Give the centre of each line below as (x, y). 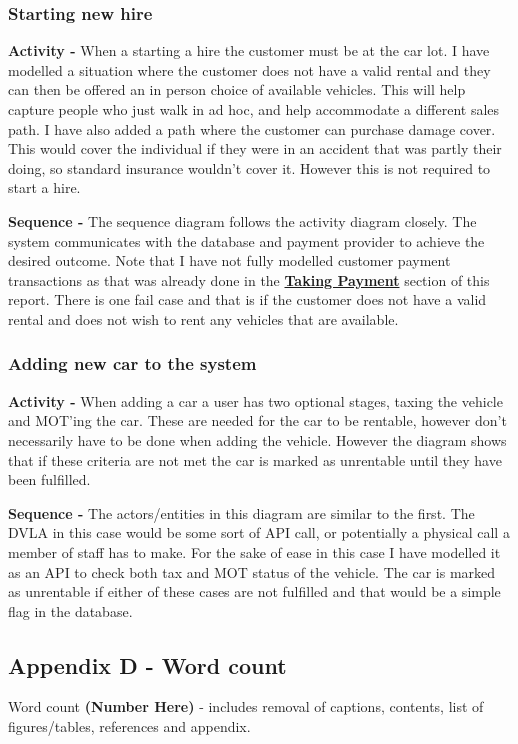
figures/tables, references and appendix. (129, 726)
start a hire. (44, 187)
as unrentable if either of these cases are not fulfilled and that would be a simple (254, 591)
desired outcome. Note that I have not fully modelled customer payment (229, 260)
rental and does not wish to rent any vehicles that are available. (203, 318)
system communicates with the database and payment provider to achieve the (246, 240)
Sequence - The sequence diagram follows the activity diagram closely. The (242, 220)
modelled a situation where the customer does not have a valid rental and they (249, 69)
